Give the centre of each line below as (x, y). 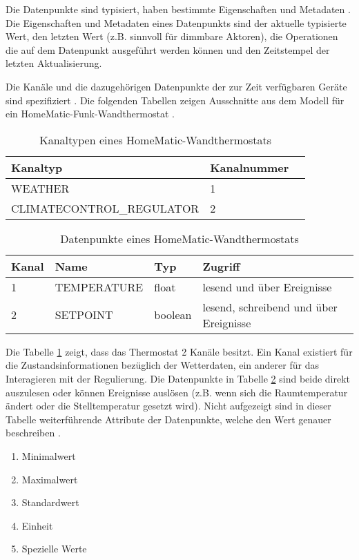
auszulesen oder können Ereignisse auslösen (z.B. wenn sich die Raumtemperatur (177, 392)
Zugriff (221, 266)
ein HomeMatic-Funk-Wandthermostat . (90, 114)
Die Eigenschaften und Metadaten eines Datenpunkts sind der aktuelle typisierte (176, 22)
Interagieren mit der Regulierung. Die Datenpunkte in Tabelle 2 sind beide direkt (178, 378)
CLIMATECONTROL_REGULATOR (105, 208)
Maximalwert (50, 479)
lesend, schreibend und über (270, 307)
